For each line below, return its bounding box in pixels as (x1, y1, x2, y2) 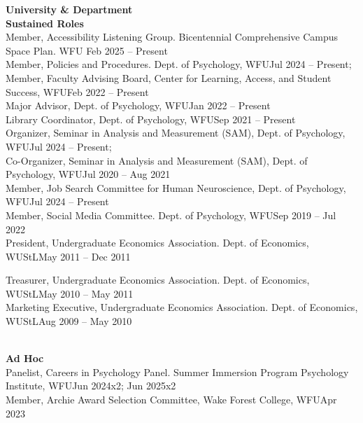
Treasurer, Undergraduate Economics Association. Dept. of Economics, (6, 272, 310, 287)
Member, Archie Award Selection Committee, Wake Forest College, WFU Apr (6, 392, 337, 407)
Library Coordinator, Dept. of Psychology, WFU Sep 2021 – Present (6, 111, 296, 126)
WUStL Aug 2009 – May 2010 (6, 314, 132, 328)
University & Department (6, 2, 133, 16)
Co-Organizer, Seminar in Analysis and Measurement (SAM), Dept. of (6, 153, 308, 167)
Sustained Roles (6, 15, 84, 30)
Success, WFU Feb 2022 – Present (6, 84, 149, 99)
